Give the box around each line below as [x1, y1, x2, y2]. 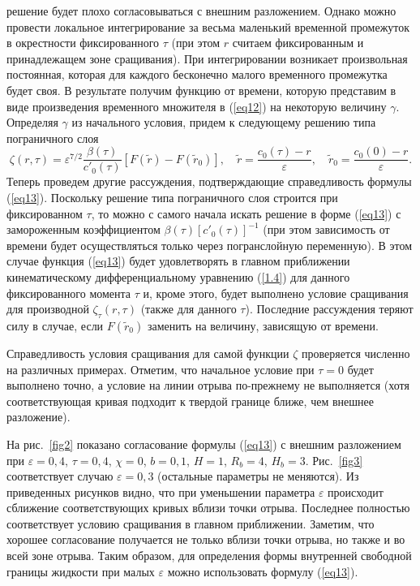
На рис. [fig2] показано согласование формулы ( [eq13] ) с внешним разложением [6, 435, 401, 452]
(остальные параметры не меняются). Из [157, 468, 359, 485]
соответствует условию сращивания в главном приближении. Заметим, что [6, 515, 375, 532]
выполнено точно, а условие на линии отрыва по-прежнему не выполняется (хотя [6, 377, 409, 394]
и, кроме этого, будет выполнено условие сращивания [143, 284, 409, 301]
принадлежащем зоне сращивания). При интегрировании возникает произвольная [6, 50, 408, 67]
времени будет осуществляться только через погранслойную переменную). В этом [6, 236, 413, 253]
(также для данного [140, 300, 237, 317]
